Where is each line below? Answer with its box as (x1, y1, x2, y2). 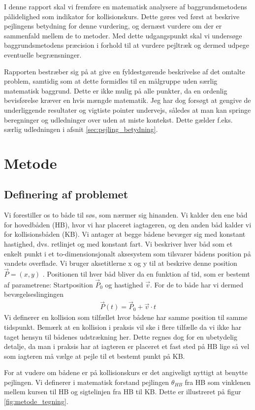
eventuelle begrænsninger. (4, 49, 82, 60)
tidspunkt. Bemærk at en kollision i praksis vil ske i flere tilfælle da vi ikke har (4, 321, 242, 332)
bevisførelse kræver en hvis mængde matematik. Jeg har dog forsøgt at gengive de (4, 95, 251, 105)
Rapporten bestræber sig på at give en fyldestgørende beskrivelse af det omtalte (4, 66, 245, 76)
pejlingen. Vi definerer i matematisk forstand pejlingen (4, 377, 169, 387)
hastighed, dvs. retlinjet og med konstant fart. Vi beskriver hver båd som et (4, 239, 233, 249)
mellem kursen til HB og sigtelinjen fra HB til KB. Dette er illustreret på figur (4, 386, 241, 397)
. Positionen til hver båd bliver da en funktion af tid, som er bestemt (42, 269, 250, 279)
